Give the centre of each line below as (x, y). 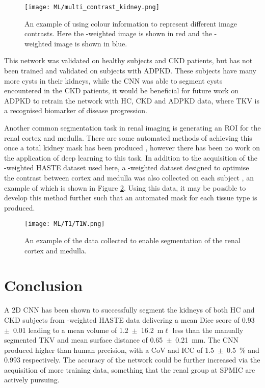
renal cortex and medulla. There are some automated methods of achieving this (128, 137)
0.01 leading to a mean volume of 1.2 (71, 330)
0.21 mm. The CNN (207, 340)
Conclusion (44, 285)
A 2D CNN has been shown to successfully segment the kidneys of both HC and (129, 310)
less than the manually (208, 330)
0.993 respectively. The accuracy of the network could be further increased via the (132, 360)
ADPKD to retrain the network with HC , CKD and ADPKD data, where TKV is (132, 100)
